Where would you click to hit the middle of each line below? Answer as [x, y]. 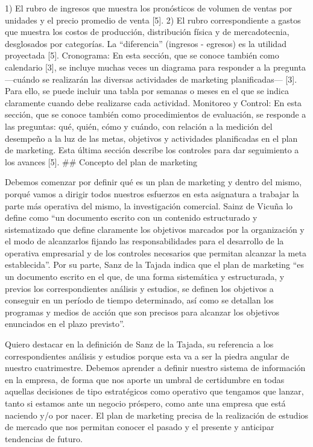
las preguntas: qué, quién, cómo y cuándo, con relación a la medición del [139, 126]
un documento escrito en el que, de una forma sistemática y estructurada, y [145, 277]
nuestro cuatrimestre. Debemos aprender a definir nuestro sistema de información [155, 368]
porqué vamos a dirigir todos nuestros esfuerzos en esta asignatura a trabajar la [152, 193]
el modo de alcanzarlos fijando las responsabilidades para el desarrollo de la [144, 241]
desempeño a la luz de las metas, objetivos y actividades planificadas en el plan [151, 138]
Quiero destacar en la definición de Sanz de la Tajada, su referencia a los [139, 344]
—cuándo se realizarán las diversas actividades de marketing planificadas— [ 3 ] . [151, 79]
